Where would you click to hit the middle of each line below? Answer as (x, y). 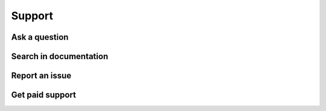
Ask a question (40, 37)
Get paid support (44, 95)
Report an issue (41, 76)
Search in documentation (60, 56)
